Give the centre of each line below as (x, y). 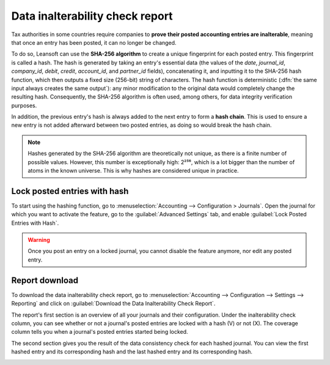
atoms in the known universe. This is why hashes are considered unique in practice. (133, 171)
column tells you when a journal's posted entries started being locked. (100, 332)
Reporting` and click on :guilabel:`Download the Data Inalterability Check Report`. (113, 304)
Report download (45, 280)
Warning (39, 240)
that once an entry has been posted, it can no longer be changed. (94, 42)
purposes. (24, 105)
